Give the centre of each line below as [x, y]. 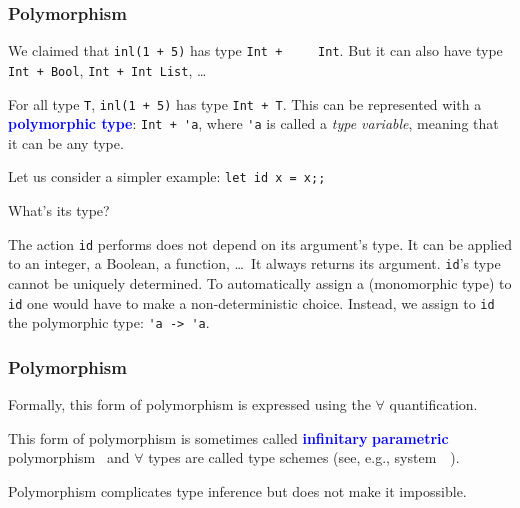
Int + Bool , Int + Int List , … [107, 69]
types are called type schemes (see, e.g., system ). [304, 457]
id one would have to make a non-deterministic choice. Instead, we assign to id [251, 302]
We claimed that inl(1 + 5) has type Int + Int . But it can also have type [255, 50]
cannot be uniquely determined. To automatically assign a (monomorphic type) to [260, 283]
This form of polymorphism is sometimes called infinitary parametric [228, 437]
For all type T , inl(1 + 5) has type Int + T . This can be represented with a [245, 103]
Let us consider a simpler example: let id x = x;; [167, 176]
